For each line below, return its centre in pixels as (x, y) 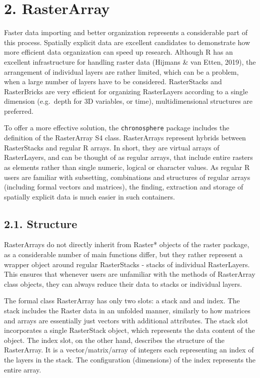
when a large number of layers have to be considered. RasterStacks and (113, 81)
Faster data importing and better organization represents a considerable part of (126, 32)
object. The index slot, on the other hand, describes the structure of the (114, 340)
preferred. (19, 111)
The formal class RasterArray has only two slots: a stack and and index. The (122, 301)
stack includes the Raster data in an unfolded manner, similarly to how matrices (127, 311)
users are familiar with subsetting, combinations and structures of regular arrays (127, 177)
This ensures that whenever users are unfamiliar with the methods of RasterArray (130, 274)
